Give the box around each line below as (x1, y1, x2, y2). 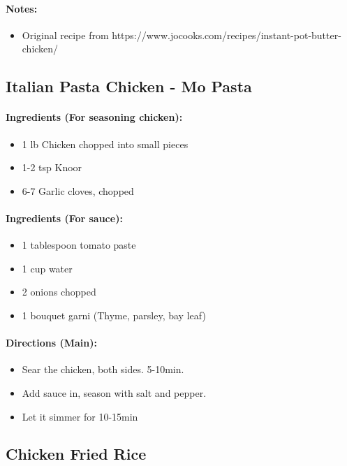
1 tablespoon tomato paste (22, 238, 136, 252)
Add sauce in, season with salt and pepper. (22, 385, 207, 400)
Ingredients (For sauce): (6, 210, 123, 225)
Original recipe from (22, 27, 109, 42)
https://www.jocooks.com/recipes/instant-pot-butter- (112, 27, 341, 42)
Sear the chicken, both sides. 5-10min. (22, 362, 184, 377)
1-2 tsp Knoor (22, 160, 82, 175)
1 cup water (22, 261, 73, 275)
